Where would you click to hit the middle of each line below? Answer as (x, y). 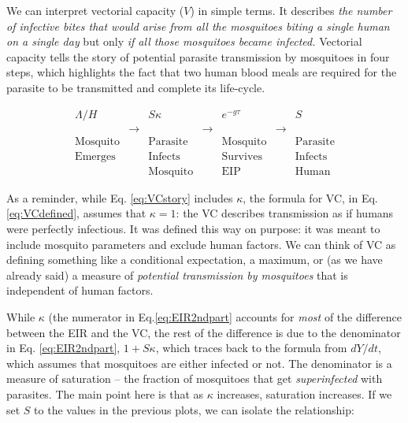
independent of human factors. (80, 290)
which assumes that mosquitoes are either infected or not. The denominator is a (199, 363)
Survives (242, 156)
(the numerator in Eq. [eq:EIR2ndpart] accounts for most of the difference (225, 316)
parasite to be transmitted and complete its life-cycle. (136, 87)
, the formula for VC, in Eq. (310, 197)
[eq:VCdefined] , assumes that (76, 213)
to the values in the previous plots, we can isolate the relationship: (194, 409)
